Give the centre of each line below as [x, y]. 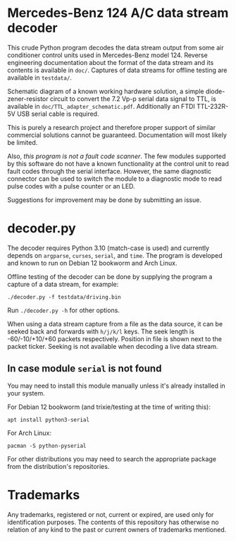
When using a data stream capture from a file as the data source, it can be [115, 323]
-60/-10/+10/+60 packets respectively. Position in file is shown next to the [114, 339]
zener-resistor [28, 99]
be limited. [23, 142]
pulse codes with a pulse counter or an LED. [71, 186]
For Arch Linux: [29, 433]
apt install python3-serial [49, 420]
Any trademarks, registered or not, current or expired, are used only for [111, 514]
